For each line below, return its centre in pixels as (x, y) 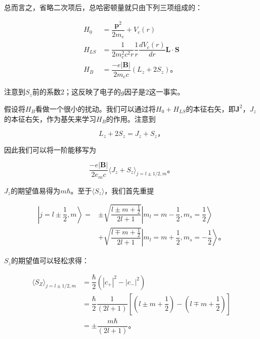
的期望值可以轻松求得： (50, 260)
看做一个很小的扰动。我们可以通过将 (95, 108)
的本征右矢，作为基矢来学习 (50, 118)
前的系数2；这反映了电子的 (76, 92)
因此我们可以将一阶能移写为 (50, 149)
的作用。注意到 (131, 118)
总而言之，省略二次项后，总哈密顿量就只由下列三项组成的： (103, 7)
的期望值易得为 (36, 190)
